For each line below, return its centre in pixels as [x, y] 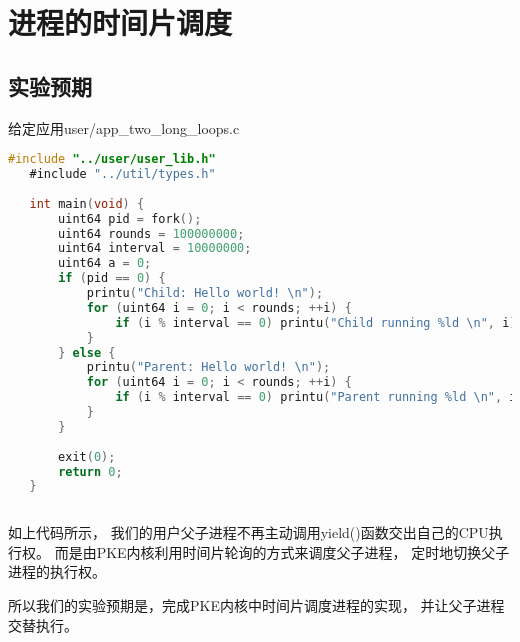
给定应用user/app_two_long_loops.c [124, 127]
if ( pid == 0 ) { [112, 278]
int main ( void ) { [87, 203]
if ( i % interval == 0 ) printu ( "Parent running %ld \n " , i [316, 397]
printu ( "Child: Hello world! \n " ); [205, 293]
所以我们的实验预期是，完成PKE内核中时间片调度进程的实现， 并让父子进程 [256, 604]
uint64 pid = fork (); [130, 218]
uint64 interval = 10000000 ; [155, 248]
